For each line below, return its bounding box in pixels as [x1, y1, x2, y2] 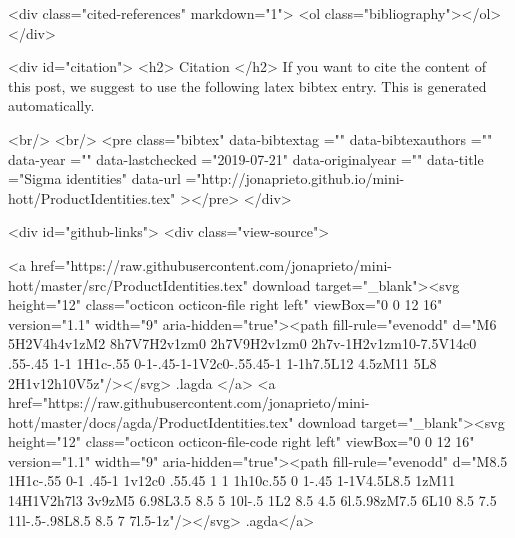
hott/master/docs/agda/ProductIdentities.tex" [8, 411, 294, 432]
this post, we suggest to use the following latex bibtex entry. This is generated [8, 75, 487, 96]
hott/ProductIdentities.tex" [8, 187, 176, 208]
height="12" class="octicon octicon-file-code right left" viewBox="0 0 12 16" [8, 431, 475, 452]
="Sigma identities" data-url [8, 168, 181, 189]
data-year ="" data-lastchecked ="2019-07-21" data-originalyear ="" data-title [8, 148, 484, 169]
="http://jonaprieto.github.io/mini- [185, 168, 405, 189]
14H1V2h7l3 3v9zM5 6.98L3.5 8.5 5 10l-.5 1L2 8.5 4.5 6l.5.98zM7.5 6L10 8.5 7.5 [8, 490, 497, 511]
